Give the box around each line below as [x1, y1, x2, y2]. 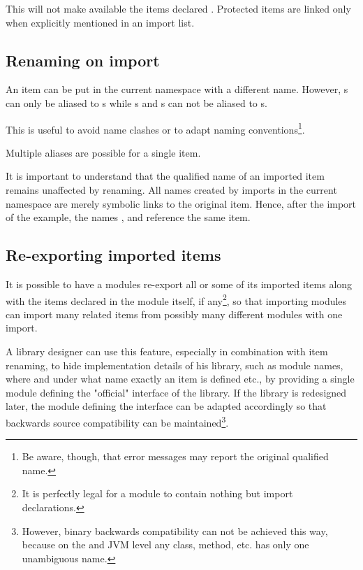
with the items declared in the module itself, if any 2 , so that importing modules [6, 291, 347, 308]
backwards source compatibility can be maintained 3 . [6, 413, 229, 429]
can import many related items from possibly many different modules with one [6, 306, 343, 321]
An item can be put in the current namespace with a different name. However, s [6, 82, 348, 97]
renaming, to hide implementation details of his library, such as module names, [6, 357, 343, 372]
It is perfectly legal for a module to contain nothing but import [22, 486, 293, 501]
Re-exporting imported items [6, 244, 221, 266]
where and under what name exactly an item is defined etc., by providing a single [6, 371, 355, 386]
